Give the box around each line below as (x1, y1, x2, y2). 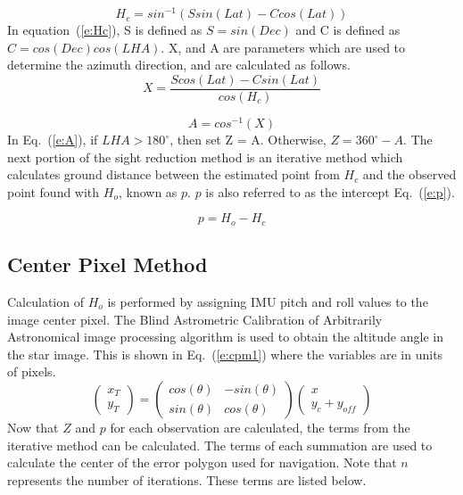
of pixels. (7, 362, 56, 381)
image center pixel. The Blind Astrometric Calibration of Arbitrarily (7, 309, 383, 328)
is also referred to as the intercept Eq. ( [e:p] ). (205, 182, 455, 201)
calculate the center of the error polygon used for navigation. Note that (7, 453, 397, 472)
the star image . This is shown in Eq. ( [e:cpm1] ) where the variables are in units (7, 344, 443, 363)
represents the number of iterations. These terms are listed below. (7, 470, 367, 489)
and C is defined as (295, 21, 401, 39)
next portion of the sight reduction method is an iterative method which (7, 147, 403, 166)
